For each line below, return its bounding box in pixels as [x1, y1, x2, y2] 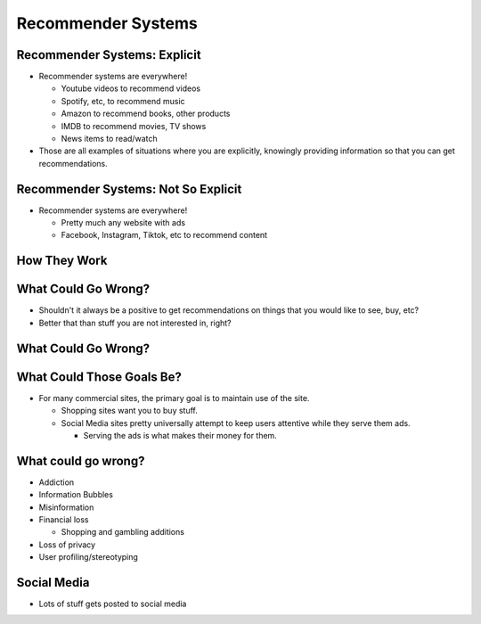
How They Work [16, 253, 108, 268]
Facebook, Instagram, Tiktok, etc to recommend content [61, 230, 267, 241]
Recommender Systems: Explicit [16, 47, 201, 62]
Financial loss [38, 513, 89, 525]
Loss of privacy [38, 539, 96, 550]
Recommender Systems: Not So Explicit [16, 181, 242, 196]
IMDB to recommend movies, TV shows [61, 120, 207, 131]
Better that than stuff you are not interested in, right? [38, 317, 232, 328]
